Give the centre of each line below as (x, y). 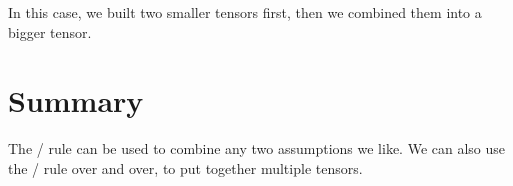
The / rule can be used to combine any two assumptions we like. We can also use (257, 148)
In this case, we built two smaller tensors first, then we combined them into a (245, 12)
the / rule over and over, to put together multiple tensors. (185, 167)
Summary (76, 100)
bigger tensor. (50, 31)
